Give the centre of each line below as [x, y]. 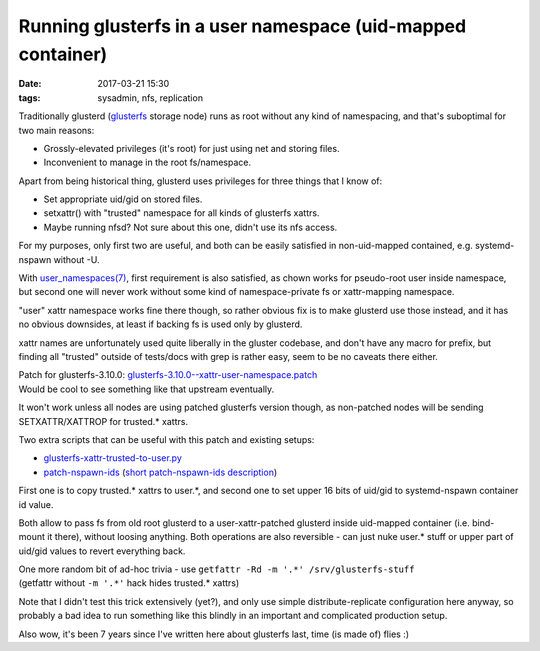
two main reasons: [56, 130]
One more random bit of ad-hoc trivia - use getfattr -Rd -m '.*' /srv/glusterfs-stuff [216, 569]
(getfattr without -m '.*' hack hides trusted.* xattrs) [129, 583]
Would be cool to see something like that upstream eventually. [146, 389]
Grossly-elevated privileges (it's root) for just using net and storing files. [191, 148]
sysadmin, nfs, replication [150, 97]
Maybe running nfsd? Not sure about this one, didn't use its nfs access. [190, 227]
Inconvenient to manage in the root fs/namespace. [147, 162]
